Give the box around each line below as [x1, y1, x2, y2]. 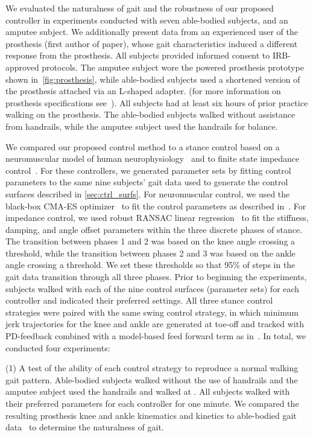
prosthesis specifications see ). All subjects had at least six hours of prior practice [5, 96, 308, 109]
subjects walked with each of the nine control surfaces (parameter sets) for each [5, 282, 300, 295]
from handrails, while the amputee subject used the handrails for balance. [5, 120, 278, 132]
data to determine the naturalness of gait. [5, 421, 164, 433]
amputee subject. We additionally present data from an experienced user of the [5, 25, 298, 38]
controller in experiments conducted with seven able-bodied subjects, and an [5, 13, 288, 26]
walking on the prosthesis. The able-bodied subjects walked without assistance [5, 108, 296, 121]
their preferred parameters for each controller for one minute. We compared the [5, 397, 299, 409]
